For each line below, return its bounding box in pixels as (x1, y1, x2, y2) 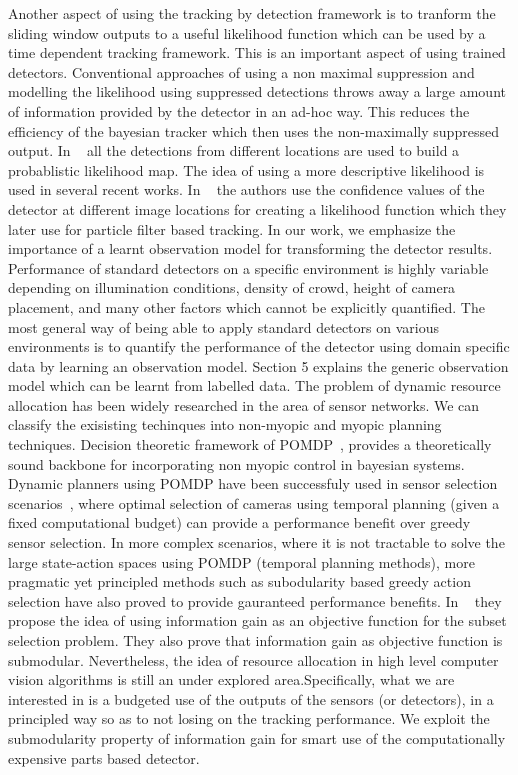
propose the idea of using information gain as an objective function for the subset (8, 610, 507, 631)
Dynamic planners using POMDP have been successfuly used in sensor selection (8, 473, 498, 494)
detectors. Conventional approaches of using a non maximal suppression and (8, 61, 475, 82)
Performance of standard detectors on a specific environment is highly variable (8, 257, 489, 278)
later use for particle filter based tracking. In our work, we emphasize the (8, 218, 456, 239)
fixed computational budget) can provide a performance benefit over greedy (8, 512, 471, 533)
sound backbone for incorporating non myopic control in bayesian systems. (8, 453, 465, 474)
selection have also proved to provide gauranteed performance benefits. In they (8, 590, 502, 611)
